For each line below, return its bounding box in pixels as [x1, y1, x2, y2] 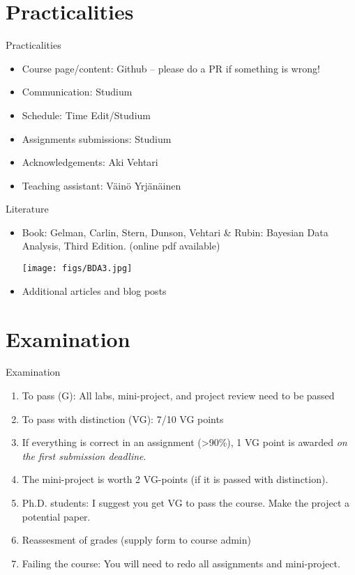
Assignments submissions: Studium [22, 131, 172, 146]
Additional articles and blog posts [22, 283, 167, 298]
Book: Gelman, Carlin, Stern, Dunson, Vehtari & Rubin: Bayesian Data [22, 224, 328, 239]
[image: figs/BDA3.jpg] [22, 263, 133, 274]
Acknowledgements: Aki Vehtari [22, 155, 158, 169]
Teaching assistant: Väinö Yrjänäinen [22, 178, 181, 192]
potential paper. [22, 509, 91, 523]
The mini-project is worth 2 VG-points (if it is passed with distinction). [22, 472, 328, 486]
